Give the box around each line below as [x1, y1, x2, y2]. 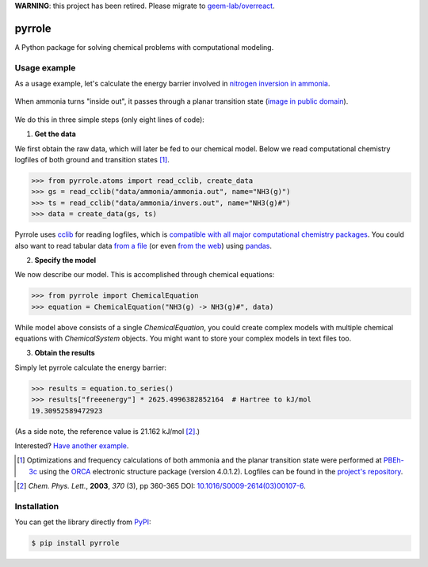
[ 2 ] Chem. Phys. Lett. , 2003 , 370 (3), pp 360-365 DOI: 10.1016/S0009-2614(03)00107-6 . [17, 481, 306, 491]
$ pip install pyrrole [31, 538, 120, 548]
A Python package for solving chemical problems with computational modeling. [14, 42, 274, 51]
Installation [14, 500, 59, 512]
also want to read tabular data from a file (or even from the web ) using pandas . [14, 241, 273, 250]
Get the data [34, 129, 77, 139]
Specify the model [34, 255, 97, 264]
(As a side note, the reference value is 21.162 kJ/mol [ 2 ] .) [14, 426, 201, 436]
